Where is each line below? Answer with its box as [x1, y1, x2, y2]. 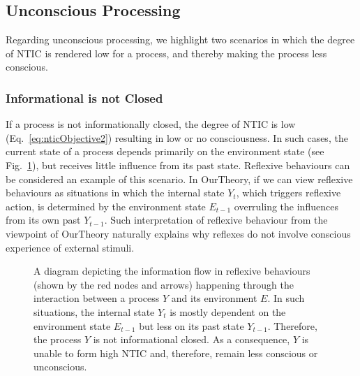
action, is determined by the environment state [6, 198, 206, 213]
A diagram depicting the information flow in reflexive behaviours [33, 263, 310, 278]
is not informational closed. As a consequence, [93, 332, 290, 347]
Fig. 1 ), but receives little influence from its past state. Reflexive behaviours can [6, 157, 350, 172]
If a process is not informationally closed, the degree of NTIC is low [6, 117, 296, 131]
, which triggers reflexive [236, 185, 341, 200]
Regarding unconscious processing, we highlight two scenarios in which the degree [6, 32, 355, 47]
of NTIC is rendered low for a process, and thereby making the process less [6, 45, 327, 60]
